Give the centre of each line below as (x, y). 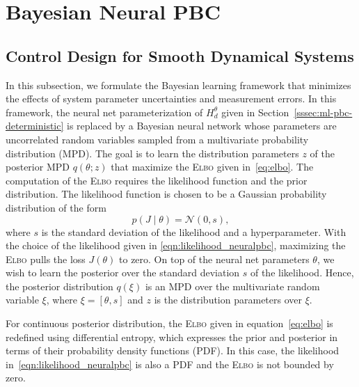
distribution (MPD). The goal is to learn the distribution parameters (152, 153)
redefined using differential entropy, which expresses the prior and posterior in (172, 337)
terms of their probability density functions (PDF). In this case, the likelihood (173, 350)
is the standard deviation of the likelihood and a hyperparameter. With (194, 231)
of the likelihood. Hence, (302, 273)
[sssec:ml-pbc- (323, 112)
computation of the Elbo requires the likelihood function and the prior (157, 180)
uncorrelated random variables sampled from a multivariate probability (157, 139)
